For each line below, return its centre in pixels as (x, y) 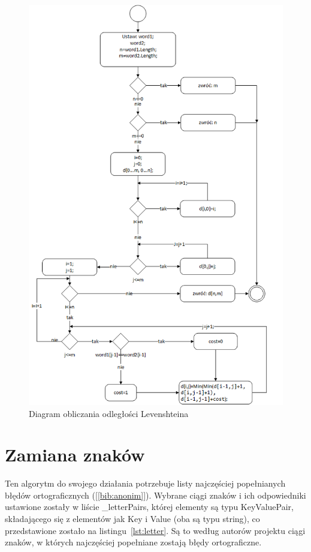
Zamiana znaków (75, 454)
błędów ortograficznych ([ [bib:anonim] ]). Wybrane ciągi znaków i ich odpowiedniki (155, 495)
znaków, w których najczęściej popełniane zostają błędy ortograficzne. (133, 542)
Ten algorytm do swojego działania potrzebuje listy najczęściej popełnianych (145, 483)
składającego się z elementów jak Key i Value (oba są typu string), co (132, 519)
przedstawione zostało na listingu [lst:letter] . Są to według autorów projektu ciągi (155, 530)
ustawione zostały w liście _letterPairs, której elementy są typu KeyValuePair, (149, 507)
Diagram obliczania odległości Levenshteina (109, 413)
